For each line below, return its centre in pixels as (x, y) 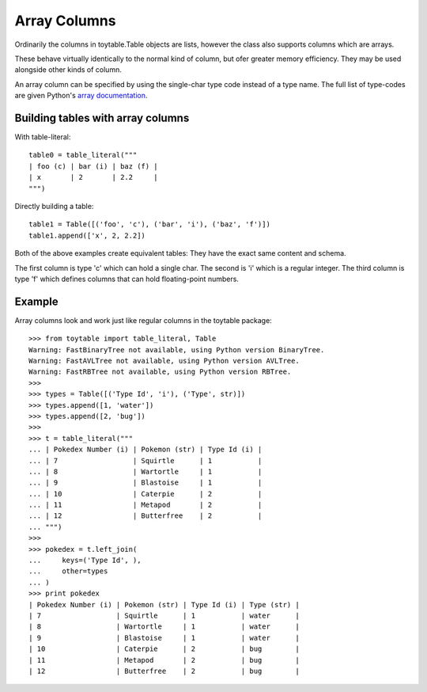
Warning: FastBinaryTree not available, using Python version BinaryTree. (177, 350)
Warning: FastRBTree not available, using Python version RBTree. (160, 372)
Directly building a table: (54, 206)
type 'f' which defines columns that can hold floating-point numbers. (127, 279)
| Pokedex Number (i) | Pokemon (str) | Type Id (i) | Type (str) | (164, 605)
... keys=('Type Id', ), (85, 561)
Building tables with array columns (102, 118)
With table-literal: (43, 137)
